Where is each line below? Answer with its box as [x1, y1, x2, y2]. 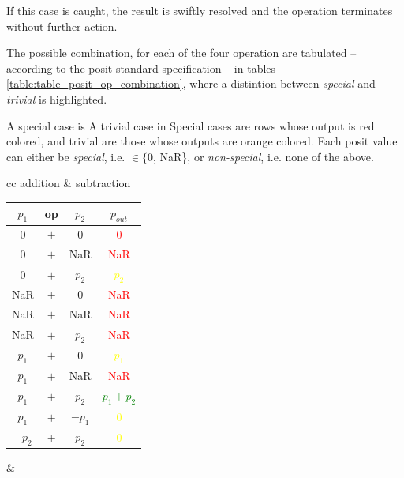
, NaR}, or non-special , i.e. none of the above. [153, 148, 374, 164]
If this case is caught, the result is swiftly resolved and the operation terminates [6, 2, 393, 18]
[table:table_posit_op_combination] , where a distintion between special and [6, 75, 376, 92]
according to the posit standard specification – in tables [6, 59, 276, 76]
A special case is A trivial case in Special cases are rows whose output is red [6, 117, 375, 134]
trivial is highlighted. [6, 90, 107, 107]
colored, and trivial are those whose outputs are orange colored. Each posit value [6, 133, 398, 149]
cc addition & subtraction [6, 175, 131, 191]
